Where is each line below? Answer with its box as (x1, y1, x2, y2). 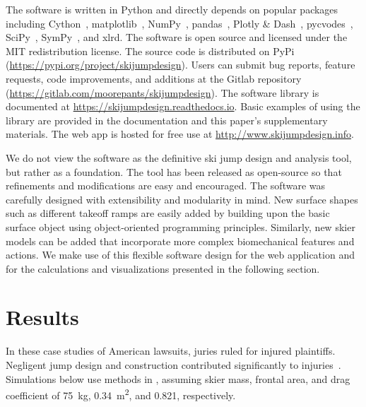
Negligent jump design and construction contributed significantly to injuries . (6, 358, 341, 372)
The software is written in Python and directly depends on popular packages (6, 2, 338, 16)
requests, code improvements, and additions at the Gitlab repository (6, 71, 302, 85)
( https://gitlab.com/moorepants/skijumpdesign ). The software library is (6, 85, 319, 100)
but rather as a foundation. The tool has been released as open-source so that (6, 164, 342, 179)
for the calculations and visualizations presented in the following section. (6, 261, 320, 276)
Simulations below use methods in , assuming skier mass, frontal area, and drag (6, 371, 350, 386)
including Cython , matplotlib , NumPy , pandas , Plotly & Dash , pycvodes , (6, 16, 353, 30)
